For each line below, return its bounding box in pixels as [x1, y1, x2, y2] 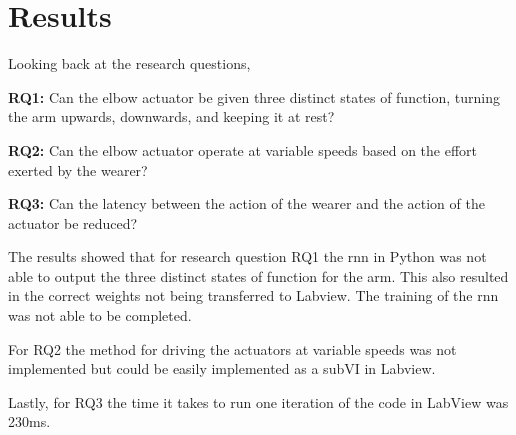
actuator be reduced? [8, 212, 138, 233]
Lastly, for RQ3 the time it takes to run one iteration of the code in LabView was [8, 391, 509, 412]
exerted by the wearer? [8, 159, 148, 180]
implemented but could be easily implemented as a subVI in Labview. [8, 358, 436, 379]
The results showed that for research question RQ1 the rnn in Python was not [8, 246, 487, 267]
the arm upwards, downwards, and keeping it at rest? [8, 106, 335, 127]
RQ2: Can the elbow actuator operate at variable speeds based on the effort [8, 139, 478, 160]
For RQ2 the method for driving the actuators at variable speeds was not [8, 338, 457, 359]
